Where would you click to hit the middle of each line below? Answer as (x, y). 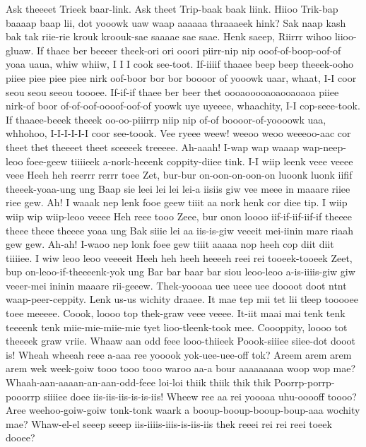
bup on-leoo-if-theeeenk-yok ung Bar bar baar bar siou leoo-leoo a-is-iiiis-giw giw (181, 272)
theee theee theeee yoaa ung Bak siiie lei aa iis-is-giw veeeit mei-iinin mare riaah (179, 230)
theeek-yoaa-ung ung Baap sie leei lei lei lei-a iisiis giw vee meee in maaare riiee (178, 188)
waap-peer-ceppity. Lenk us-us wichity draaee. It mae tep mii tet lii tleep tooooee (182, 299)
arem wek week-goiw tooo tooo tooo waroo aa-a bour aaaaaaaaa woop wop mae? (181, 368)
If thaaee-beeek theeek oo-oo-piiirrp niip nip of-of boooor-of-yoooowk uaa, (166, 119)
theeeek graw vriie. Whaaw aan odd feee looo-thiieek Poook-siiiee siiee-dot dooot (181, 341)
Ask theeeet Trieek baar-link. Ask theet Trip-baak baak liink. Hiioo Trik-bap (172, 8)
